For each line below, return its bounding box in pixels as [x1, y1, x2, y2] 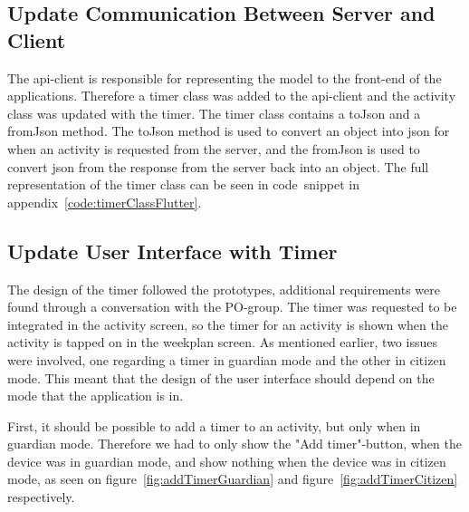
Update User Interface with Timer [7, 237, 338, 265]
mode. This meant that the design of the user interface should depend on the [7, 368, 435, 387]
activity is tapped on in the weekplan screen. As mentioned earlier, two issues [7, 333, 437, 352]
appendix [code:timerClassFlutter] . [7, 192, 202, 211]
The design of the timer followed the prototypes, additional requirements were [7, 279, 440, 298]
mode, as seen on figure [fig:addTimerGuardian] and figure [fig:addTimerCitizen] [7, 469, 458, 488]
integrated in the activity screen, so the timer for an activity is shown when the [7, 314, 448, 333]
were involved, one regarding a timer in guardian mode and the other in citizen [7, 350, 446, 369]
